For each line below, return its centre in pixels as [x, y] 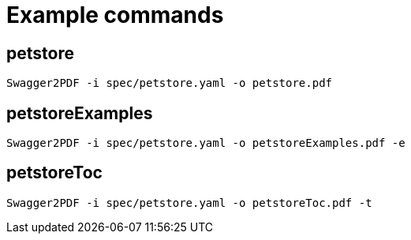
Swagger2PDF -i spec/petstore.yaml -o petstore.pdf [170, 83]
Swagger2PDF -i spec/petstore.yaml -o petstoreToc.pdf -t [189, 202]
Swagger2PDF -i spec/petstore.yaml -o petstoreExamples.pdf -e [206, 143]
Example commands [115, 15]
